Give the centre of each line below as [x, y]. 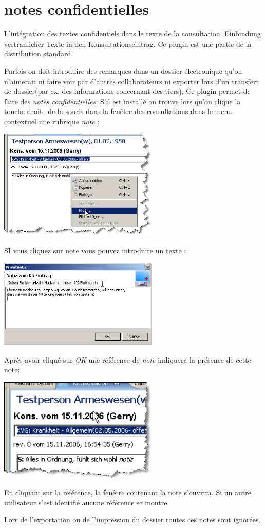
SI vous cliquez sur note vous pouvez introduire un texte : [95, 250]
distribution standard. [39, 54]
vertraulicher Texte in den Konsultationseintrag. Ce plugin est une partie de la [128, 43]
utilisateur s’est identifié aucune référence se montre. [87, 502]
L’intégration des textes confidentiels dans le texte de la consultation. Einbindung [132, 34]
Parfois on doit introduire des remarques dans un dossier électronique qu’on [123, 71]
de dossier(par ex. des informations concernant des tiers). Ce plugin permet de [127, 91]
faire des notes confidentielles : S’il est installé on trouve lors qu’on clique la [122, 101]
